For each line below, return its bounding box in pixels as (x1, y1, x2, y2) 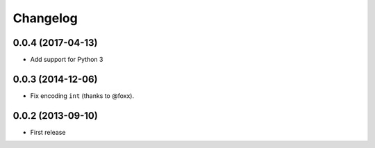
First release (30, 128, 66, 136)
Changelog (12, 10, 78, 26)
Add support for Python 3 (30, 56, 103, 64)
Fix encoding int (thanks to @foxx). (30, 91, 135, 100)
